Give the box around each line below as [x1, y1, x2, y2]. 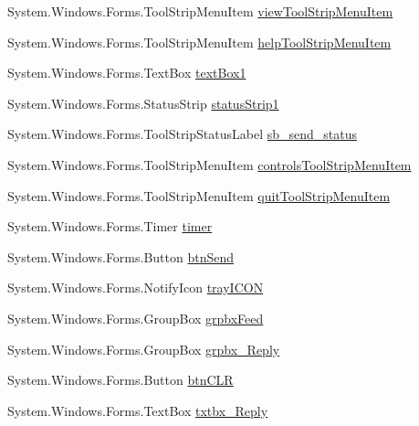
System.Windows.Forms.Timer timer [7, 217, 213, 236]
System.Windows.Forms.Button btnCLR [7, 370, 234, 389]
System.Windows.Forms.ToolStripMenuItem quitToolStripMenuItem [7, 186, 391, 205]
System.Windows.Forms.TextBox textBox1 [7, 63, 246, 82]
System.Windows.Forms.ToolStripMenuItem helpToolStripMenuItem [7, 32, 392, 51]
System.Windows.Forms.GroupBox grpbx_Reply [7, 339, 280, 358]
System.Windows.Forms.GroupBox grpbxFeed [7, 308, 264, 327]
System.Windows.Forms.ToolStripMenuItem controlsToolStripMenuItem [7, 154, 412, 174]
